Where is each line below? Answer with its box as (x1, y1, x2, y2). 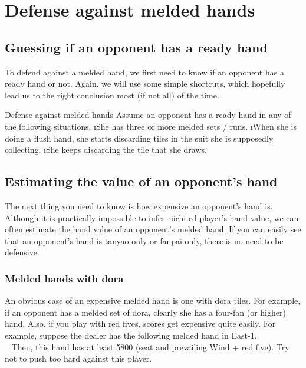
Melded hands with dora (5, 271, 124, 285)
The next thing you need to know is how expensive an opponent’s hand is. (5, 199, 273, 212)
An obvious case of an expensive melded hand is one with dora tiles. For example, (5, 294, 301, 307)
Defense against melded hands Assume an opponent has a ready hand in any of (5, 109, 291, 121)
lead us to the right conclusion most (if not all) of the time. (5, 88, 219, 101)
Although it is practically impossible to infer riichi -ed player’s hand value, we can (5, 211, 299, 224)
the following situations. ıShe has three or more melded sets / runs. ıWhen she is (5, 120, 297, 132)
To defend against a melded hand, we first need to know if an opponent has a (5, 65, 284, 78)
